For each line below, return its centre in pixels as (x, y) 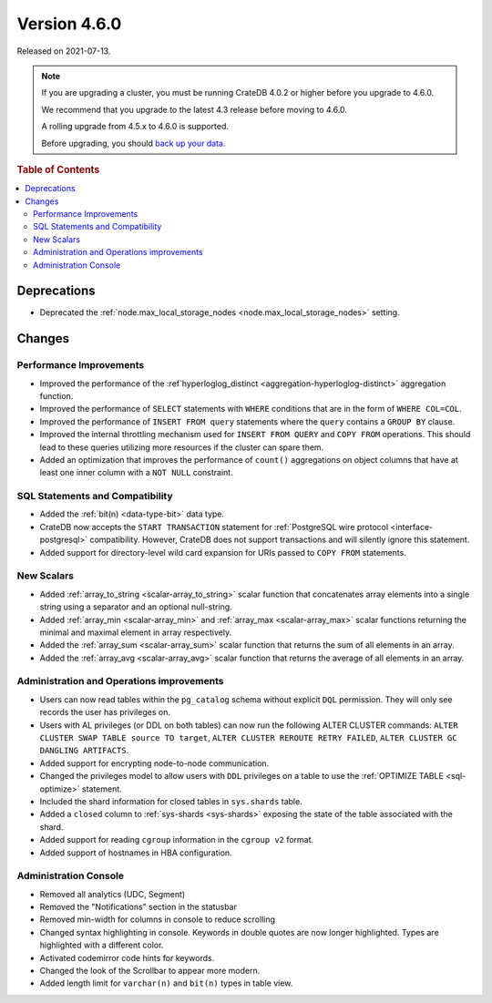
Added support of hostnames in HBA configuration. (136, 853)
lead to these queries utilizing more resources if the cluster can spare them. (182, 447)
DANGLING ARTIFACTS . (84, 751)
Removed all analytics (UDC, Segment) (113, 894)
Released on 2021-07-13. (64, 51)
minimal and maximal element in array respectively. (136, 632)
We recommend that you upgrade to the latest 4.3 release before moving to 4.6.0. (195, 109)
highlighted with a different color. (102, 945)
